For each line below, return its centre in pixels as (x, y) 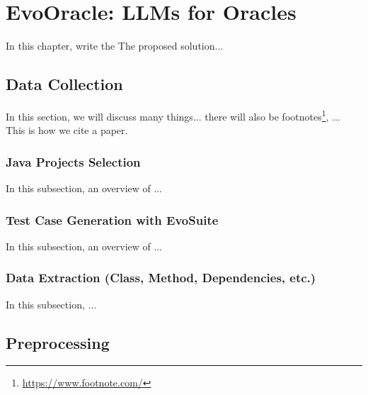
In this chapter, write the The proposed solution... (115, 46)
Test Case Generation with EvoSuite (112, 219)
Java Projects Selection (73, 161)
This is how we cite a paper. (67, 130)
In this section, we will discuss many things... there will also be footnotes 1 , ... (173, 115)
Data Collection (64, 84)
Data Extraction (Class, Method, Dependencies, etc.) (161, 278)
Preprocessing (58, 342)
